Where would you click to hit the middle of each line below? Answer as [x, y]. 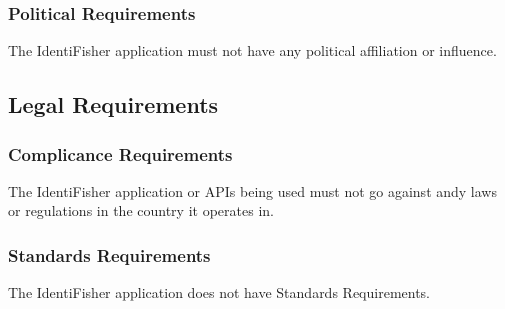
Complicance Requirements [120, 153]
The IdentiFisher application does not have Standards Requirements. [219, 292]
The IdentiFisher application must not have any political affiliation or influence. [252, 50]
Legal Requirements [113, 104]
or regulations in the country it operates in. [141, 210]
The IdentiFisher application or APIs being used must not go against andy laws [252, 190]
